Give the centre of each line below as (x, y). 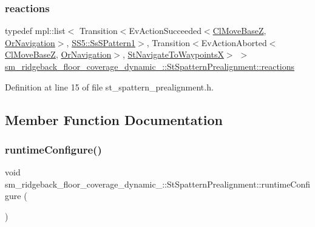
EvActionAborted (234, 42)
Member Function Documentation (114, 119)
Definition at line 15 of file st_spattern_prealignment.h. (109, 86)
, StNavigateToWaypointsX (173, 54)
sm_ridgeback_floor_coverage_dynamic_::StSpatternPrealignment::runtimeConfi (158, 184)
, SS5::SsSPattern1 (101, 42)
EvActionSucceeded (165, 31)
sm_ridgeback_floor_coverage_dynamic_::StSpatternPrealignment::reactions (150, 66)
